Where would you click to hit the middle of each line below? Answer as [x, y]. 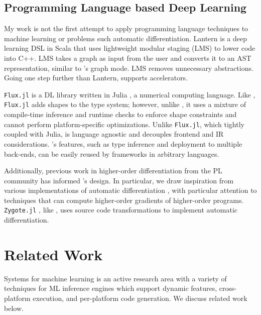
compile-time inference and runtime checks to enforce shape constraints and [120, 114]
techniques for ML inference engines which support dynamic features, [111, 288]
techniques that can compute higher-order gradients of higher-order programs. [124, 200]
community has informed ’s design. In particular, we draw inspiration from [119, 180]
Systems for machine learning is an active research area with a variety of [115, 278]
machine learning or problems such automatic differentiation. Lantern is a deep [126, 38]
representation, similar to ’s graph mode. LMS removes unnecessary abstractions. [129, 68]
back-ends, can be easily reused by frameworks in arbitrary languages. [112, 153]
